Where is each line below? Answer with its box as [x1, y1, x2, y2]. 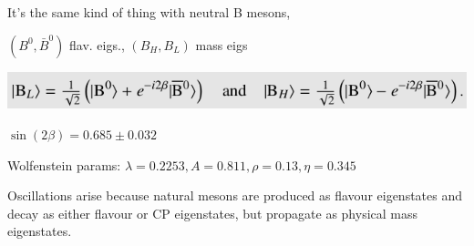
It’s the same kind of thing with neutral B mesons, [7, 3, 291, 21]
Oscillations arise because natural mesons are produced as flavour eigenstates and [7, 186, 463, 205]
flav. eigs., [69, 35, 125, 54]
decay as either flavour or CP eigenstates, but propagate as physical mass [7, 203, 418, 222]
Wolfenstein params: [7, 155, 121, 174]
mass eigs [195, 35, 248, 54]
